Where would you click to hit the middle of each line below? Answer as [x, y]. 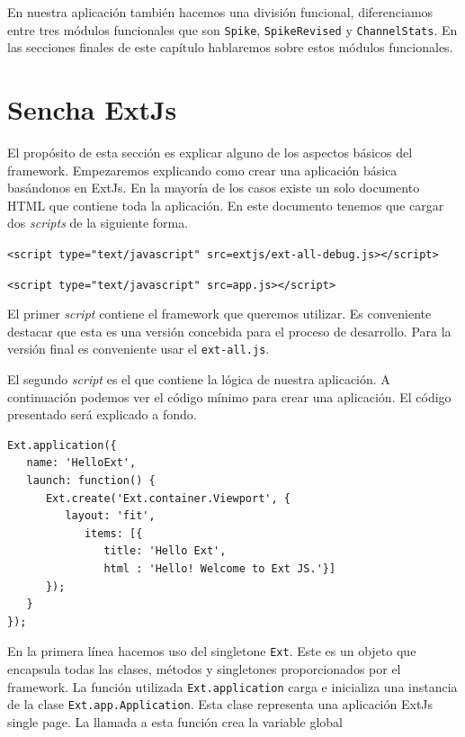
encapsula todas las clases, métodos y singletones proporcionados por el [204, 669]
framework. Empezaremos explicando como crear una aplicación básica [202, 170]
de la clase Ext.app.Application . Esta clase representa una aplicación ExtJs [220, 704]
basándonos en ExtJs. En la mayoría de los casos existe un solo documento [214, 188]
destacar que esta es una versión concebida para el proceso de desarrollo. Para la [229, 331]
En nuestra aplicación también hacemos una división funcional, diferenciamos [220, 12]
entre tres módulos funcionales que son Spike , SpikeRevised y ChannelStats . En [232, 29]
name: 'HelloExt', [81, 463]
